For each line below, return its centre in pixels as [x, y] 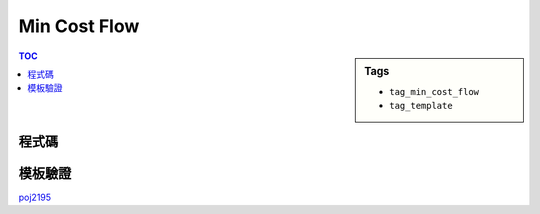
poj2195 [35, 197]
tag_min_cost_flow [434, 91]
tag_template [421, 106]
